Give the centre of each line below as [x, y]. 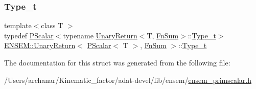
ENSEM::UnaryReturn [40, 45]
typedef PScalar [29, 35]
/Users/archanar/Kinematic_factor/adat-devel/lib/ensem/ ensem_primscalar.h [128, 80]
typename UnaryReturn [100, 35]
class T [52, 25]
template [18, 25]
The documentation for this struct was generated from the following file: [117, 62]
